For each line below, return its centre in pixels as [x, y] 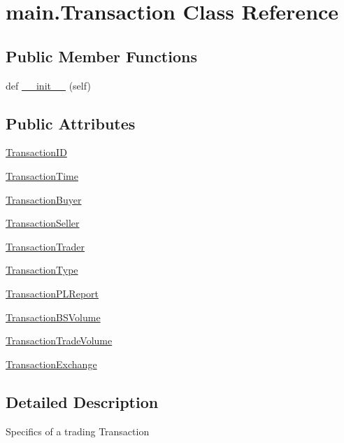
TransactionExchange [51, 364]
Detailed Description [82, 401]
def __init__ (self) [48, 85]
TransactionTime [42, 175]
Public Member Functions [101, 56]
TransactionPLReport [52, 293]
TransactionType [42, 270]
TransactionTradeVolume [59, 340]
